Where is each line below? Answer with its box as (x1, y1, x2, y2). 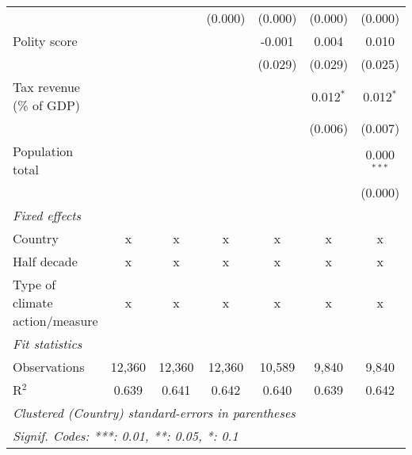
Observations (13, 357, 85, 376)
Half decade (13, 252, 78, 270)
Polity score (13, 32, 78, 50)
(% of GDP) (13, 96, 81, 114)
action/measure (13, 312, 98, 330)
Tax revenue (13, 78, 80, 96)
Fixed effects (13, 206, 82, 224)
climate (13, 293, 53, 312)
